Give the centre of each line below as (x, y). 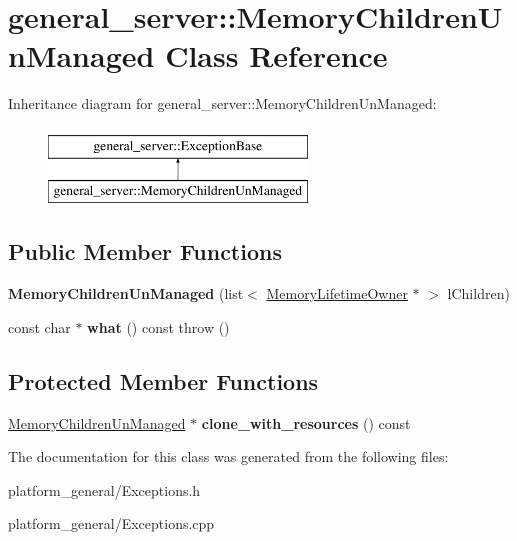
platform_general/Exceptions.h (104, 489)
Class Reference (276, 55)
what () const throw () (158, 326)
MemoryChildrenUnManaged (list (126, 293)
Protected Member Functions (163, 380)
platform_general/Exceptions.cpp (111, 523)
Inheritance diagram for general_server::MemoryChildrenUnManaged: (222, 103)
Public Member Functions (145, 251)
